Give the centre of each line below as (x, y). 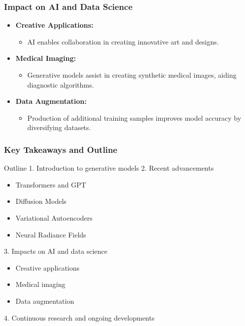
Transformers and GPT (51, 184)
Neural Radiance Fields (51, 234)
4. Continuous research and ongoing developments (79, 317)
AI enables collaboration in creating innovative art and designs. (123, 41)
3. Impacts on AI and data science (56, 251)
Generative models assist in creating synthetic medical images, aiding (132, 75)
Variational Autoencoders (54, 217)
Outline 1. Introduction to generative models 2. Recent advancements (109, 168)
